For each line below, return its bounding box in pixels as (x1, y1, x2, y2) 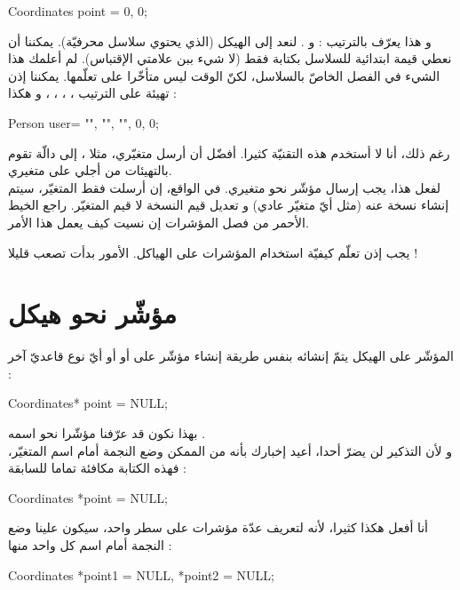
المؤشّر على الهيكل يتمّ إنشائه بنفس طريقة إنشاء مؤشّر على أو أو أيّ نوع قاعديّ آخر (8, 347, 454, 365)
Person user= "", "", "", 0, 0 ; (8, 113, 159, 132)
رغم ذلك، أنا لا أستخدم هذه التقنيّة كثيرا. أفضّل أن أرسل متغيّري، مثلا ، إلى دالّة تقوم (8, 143, 450, 162)
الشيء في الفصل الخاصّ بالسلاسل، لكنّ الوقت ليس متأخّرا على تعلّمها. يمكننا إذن (8, 66, 440, 84)
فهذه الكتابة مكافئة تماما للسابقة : (8, 458, 186, 477)
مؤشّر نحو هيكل (8, 295, 178, 331)
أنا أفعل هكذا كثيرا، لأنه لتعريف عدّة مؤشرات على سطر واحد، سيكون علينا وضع (8, 518, 429, 537)
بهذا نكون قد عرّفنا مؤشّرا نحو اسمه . (8, 424, 206, 442)
